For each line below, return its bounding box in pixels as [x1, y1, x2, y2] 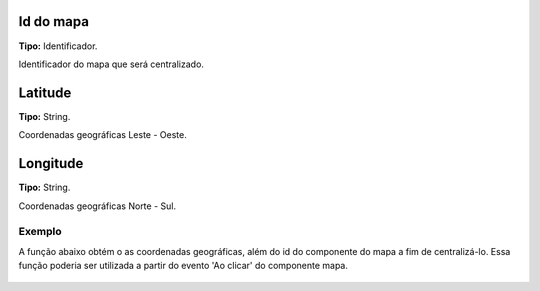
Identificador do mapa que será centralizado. [18, 58, 205, 70]
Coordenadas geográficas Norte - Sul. [18, 200, 177, 212]
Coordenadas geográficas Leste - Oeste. [18, 129, 187, 141]
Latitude [18, 84, 72, 101]
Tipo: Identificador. [18, 40, 98, 52]
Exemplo [18, 225, 62, 239]
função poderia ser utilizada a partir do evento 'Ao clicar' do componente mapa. [18, 260, 349, 272]
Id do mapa [18, 13, 90, 30]
